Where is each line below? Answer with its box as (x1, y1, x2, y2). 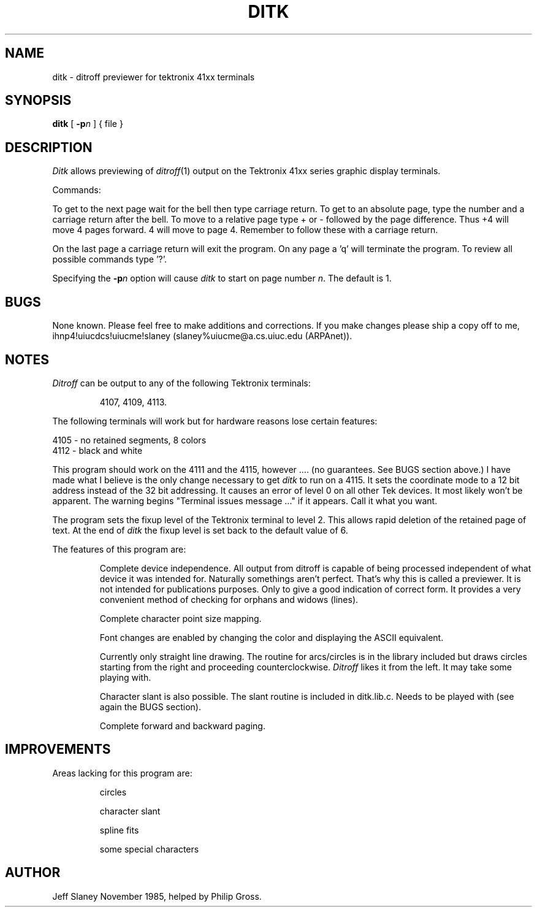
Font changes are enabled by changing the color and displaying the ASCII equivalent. (99, 632, 444, 643)
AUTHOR (5, 865, 61, 881)
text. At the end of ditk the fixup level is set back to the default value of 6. (52, 524, 348, 535)
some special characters (99, 843, 199, 854)
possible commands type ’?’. (52, 254, 167, 265)
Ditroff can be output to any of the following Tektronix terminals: (52, 377, 311, 388)
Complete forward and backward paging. (99, 720, 265, 731)
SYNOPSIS (5, 93, 72, 109)
